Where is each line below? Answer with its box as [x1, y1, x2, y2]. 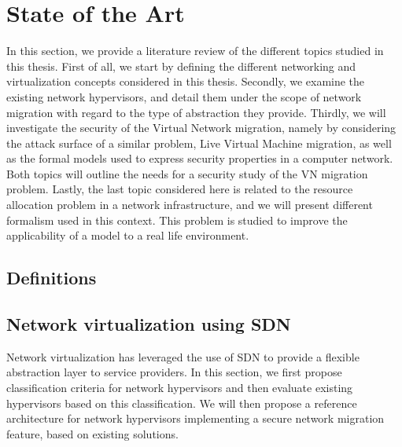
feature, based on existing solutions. [6, 425, 179, 442]
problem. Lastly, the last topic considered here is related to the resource [6, 181, 353, 197]
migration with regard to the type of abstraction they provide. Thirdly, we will [6, 104, 386, 120]
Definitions [6, 266, 97, 290]
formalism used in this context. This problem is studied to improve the [6, 211, 348, 228]
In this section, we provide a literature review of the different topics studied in [6, 42, 384, 59]
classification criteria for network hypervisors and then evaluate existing [6, 379, 353, 396]
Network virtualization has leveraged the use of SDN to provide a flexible [6, 348, 360, 365]
